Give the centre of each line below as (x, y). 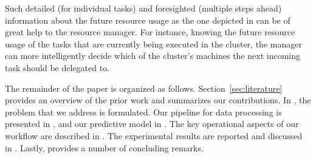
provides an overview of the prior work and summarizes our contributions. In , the (158, 100)
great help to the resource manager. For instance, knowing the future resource (150, 32)
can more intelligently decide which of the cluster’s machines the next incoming (153, 56)
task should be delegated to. (57, 67)
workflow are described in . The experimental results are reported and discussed (154, 135)
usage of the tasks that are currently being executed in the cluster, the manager (153, 43)
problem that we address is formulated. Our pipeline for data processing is (143, 112)
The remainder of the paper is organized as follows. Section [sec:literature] (144, 88)
